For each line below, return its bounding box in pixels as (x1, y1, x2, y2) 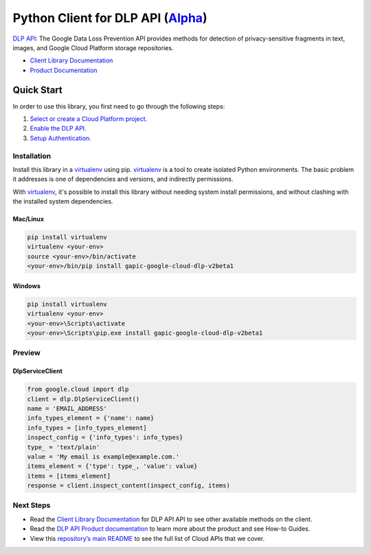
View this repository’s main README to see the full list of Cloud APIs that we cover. (30, 534, 265, 542)
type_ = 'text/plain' (27, 443, 100, 451)
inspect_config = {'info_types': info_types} (27, 434, 183, 441)
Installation (12, 151, 52, 161)
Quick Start (12, 84, 63, 96)
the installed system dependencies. (12, 197, 113, 206)
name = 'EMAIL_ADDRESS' (27, 404, 108, 412)
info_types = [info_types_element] (27, 423, 147, 432)
